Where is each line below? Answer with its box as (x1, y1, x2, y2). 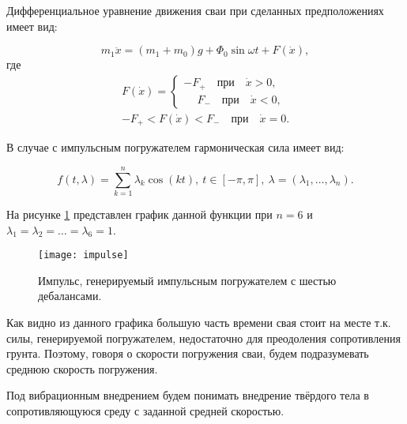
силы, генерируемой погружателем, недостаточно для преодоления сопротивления (6, 329, 401, 346)
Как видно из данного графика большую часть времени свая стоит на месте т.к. (6, 314, 391, 331)
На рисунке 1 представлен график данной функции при (6, 206, 273, 223)
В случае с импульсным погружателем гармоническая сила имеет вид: (6, 139, 345, 156)
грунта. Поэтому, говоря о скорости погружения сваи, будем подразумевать (6, 345, 369, 362)
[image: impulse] (38, 250, 129, 261)
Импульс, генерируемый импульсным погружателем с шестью (38, 272, 337, 288)
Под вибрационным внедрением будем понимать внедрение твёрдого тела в (6, 387, 369, 403)
